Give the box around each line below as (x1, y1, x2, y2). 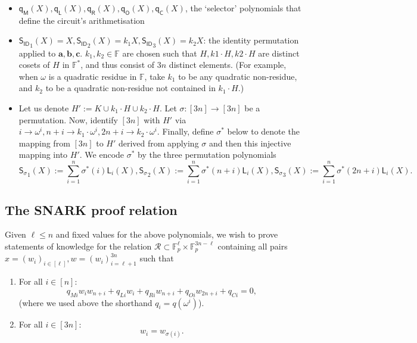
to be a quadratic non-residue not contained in (45, 82, 216, 94)
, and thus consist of (80, 58, 155, 71)
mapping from (18, 136, 70, 149)
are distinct (258, 46, 300, 59)
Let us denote (18, 102, 69, 114)
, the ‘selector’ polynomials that (185, 2, 301, 14)
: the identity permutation (203, 34, 299, 46)
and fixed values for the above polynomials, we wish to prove (55, 228, 278, 241)
